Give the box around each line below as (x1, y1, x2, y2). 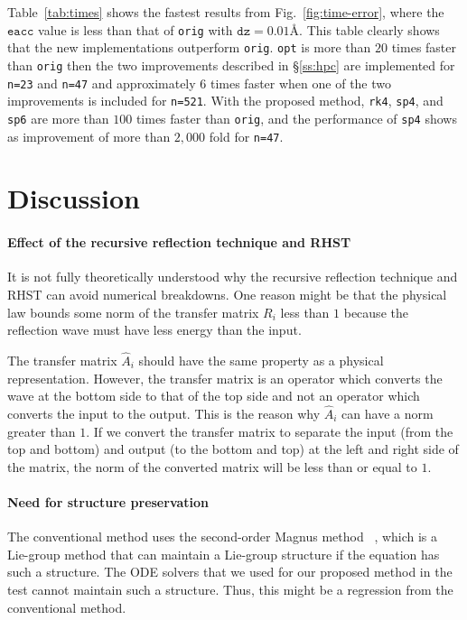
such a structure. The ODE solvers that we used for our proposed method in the (7, 562, 453, 581)
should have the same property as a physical (138, 350, 384, 369)
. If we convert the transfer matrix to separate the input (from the (86, 421, 453, 440)
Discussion (7, 180, 140, 217)
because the (343, 302, 408, 321)
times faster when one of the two (210, 73, 392, 92)
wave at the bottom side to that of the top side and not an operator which (7, 386, 420, 405)
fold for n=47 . (209, 126, 284, 145)
